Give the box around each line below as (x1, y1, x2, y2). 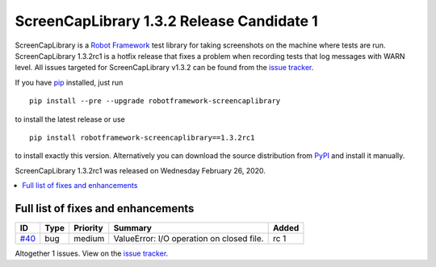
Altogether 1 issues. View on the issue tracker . (15, 248, 169, 258)
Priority (73, 222, 104, 233)
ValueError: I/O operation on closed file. (113, 232, 264, 244)
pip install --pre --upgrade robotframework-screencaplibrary (29, 97, 281, 106)
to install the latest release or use (15, 114, 125, 124)
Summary (113, 222, 153, 233)
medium (73, 232, 105, 244)
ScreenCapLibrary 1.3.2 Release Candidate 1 (15, 12, 318, 30)
